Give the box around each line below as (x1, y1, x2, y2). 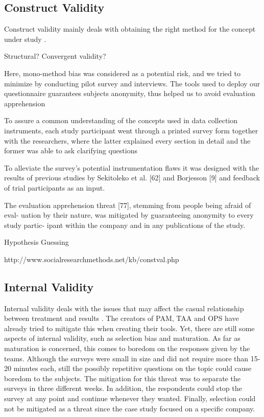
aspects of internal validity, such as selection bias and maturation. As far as (4, 333, 241, 343)
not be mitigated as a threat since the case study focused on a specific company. (4, 403, 255, 413)
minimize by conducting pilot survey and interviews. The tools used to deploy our (4, 78, 260, 88)
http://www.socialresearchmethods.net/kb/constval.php (4, 253, 179, 264)
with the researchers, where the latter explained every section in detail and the (4, 135, 251, 146)
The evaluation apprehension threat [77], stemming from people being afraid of (4, 199, 251, 210)
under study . (4, 33, 46, 44)
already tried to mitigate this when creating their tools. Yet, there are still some (4, 322, 255, 333)
